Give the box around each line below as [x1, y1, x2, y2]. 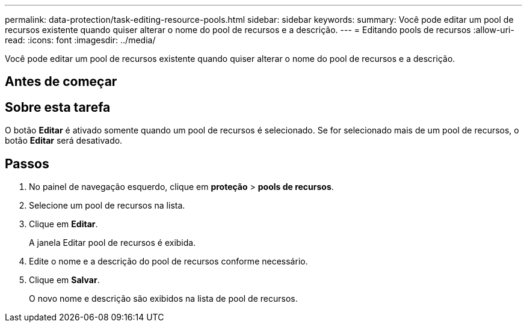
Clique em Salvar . [29, 275, 100, 286]
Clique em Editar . [29, 219, 98, 230]
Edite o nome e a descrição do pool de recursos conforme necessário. [29, 256, 308, 267]
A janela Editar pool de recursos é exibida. [29, 237, 196, 248]
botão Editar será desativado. [5, 135, 123, 146]
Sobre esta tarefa [5, 99, 111, 115]
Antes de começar [5, 74, 117, 90]
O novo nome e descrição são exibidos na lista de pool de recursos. [29, 293, 298, 304]
